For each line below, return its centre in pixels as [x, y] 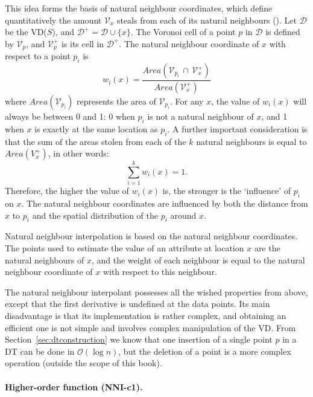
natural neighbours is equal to [251, 141]
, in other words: [78, 153]
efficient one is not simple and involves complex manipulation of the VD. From [150, 327]
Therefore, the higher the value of [67, 191]
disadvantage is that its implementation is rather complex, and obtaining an [146, 315]
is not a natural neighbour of [201, 116]
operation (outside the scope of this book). [84, 363]
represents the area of [116, 101]
